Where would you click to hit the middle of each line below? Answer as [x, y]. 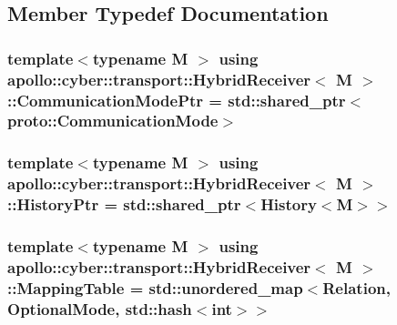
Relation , [356, 287]
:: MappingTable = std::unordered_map [155, 287]
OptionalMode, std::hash [100, 308]
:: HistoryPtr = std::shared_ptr [124, 204]
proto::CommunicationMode [113, 121]
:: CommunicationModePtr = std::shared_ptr [177, 100]
